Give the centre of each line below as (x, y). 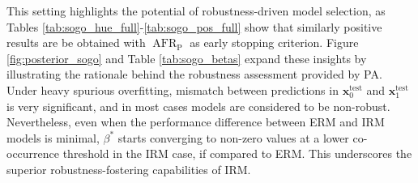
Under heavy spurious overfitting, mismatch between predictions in (173, 89)
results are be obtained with (76, 43)
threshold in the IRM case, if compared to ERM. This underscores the (237, 153)
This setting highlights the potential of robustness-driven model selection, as (196, 11)
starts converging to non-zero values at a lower (233, 137)
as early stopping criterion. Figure (274, 43)
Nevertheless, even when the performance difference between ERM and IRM (196, 122)
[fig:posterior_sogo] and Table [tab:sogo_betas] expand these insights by (187, 58)
